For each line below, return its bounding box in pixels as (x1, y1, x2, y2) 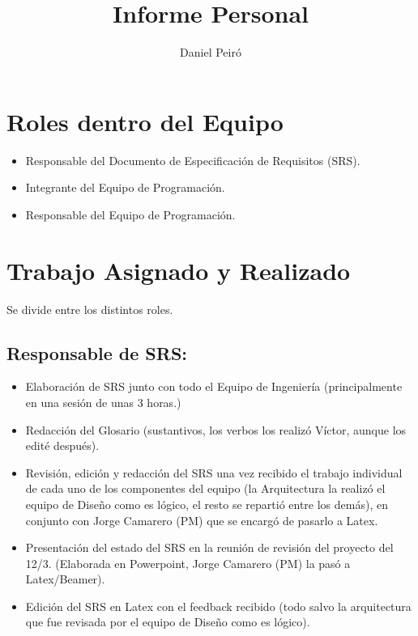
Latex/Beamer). (25, 570, 105, 587)
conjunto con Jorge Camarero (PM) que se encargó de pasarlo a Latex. (25, 511, 378, 528)
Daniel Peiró (180, 44, 241, 61)
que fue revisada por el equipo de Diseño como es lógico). (25, 613, 310, 630)
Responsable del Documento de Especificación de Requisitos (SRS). (25, 151, 360, 168)
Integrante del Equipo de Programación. (25, 179, 225, 196)
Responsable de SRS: (6, 340, 187, 365)
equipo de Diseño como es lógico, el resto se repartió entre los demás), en (25, 495, 388, 512)
